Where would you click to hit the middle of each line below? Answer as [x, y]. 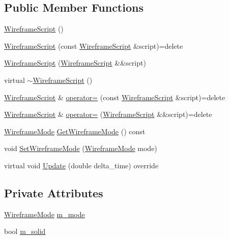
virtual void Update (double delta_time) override [81, 165]
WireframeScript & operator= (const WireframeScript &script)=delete [115, 97]
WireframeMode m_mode [45, 214]
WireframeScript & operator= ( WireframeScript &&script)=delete [108, 114]
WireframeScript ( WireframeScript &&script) [75, 63]
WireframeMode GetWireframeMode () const [75, 131]
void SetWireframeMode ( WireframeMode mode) [81, 148]
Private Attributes [54, 192]
